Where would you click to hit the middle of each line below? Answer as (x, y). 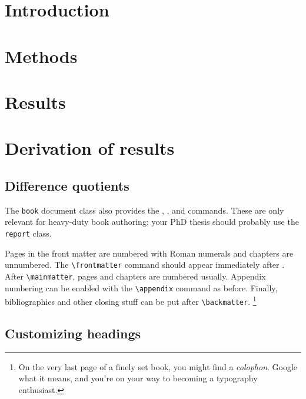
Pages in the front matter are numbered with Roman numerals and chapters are (149, 253)
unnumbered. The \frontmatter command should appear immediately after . (145, 265)
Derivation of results (90, 148)
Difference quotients (67, 185)
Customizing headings (73, 333)
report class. (28, 233)
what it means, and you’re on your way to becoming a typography (138, 378)
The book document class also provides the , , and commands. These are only (144, 210)
